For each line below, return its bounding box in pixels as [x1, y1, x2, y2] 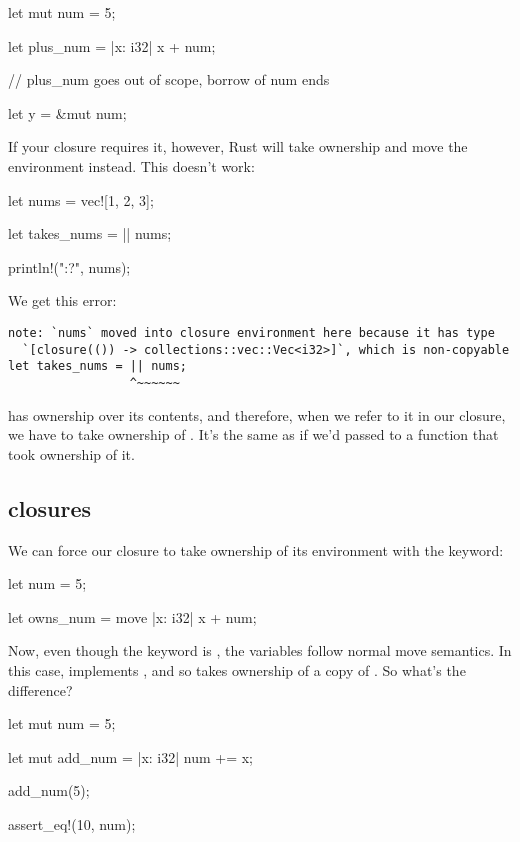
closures [8, 492, 92, 523]
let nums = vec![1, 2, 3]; [8, 189, 154, 210]
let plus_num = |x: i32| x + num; [8, 35, 216, 56]
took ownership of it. [8, 443, 135, 464]
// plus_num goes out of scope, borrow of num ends [8, 69, 330, 90]
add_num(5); [8, 780, 90, 801]
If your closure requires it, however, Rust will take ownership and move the [8, 136, 468, 157]
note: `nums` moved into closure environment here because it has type [8, 325, 495, 340]
